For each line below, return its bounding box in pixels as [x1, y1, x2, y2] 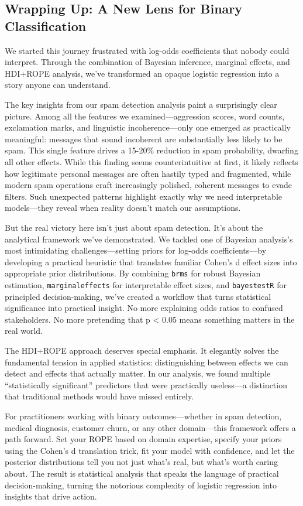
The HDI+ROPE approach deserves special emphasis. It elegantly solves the [5, 344, 279, 356]
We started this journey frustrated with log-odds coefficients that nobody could [5, 44, 290, 56]
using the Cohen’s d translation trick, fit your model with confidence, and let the [5, 444, 295, 456]
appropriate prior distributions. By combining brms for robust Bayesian [5, 267, 261, 279]
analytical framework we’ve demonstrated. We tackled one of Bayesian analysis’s [5, 233, 293, 245]
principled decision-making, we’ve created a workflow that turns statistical [5, 290, 271, 302]
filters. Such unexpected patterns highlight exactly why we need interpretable [5, 190, 282, 202]
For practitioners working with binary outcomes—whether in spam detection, [5, 409, 282, 422]
